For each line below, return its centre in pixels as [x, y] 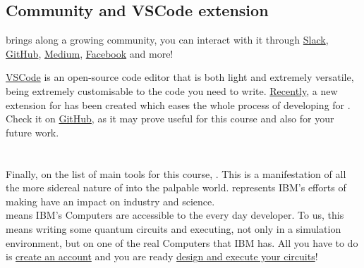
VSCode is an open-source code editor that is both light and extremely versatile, [180, 77]
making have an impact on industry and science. [110, 201]
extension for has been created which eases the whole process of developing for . [178, 104]
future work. [32, 132]
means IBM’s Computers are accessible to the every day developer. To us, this [175, 215]
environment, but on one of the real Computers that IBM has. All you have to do [182, 242]
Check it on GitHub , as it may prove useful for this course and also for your [170, 119]
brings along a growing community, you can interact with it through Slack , [167, 40]
